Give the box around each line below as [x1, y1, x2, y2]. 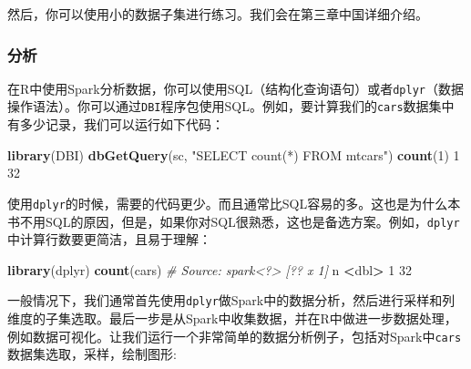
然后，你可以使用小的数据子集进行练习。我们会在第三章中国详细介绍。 [7, 5, 428, 23]
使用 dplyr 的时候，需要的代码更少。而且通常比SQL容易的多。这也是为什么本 [7, 193, 461, 212]
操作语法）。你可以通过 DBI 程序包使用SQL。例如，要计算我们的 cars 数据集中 [7, 97, 455, 116]
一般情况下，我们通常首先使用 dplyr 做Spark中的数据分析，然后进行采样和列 [7, 291, 456, 310]
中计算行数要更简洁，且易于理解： [7, 230, 211, 249]
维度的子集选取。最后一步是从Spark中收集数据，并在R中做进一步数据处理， [7, 309, 457, 328]
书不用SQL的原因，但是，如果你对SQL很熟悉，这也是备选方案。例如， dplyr [7, 211, 460, 231]
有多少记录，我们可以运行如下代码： [7, 115, 224, 134]
